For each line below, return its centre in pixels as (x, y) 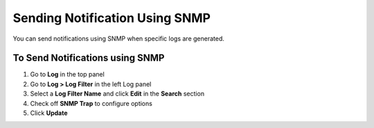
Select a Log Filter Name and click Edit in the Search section (117, 94)
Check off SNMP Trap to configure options (91, 103)
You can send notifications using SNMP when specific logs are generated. (119, 39)
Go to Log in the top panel (68, 74)
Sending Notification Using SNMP (112, 18)
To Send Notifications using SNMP (89, 58)
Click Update (49, 113)
